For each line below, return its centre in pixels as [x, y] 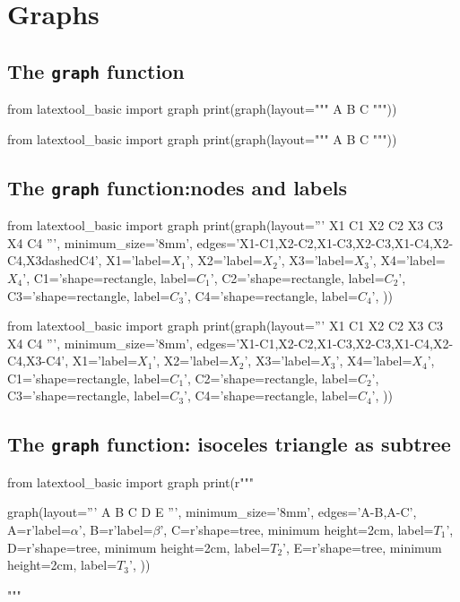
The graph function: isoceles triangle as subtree [229, 444]
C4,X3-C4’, [38, 361]
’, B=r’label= [116, 530]
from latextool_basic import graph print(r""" [131, 482]
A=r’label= [39, 530]
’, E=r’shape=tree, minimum [362, 547]
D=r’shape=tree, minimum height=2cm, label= [139, 547]
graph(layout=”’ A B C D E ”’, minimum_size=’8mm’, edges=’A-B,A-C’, [212, 512]
